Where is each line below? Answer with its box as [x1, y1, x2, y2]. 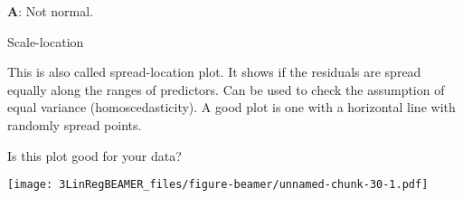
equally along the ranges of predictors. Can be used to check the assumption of [7, 80, 445, 99]
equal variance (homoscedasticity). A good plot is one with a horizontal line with [7, 98, 456, 117]
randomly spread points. [7, 115, 142, 134]
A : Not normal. [7, 2, 94, 20]
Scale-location [7, 32, 84, 51]
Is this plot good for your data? [7, 146, 182, 165]
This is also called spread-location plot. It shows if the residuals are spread [7, 62, 421, 81]
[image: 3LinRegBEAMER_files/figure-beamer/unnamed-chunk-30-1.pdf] [7, 178, 429, 192]
